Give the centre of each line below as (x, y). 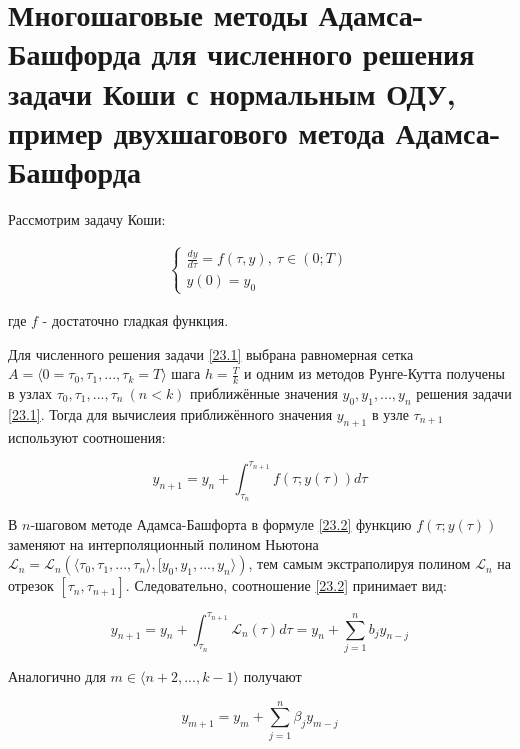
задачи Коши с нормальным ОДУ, (232, 92)
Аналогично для (57, 675)
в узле (390, 413)
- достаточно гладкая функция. (135, 320)
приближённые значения (264, 393)
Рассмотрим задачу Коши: (87, 218)
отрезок (31, 585)
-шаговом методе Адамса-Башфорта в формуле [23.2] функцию (221, 523)
